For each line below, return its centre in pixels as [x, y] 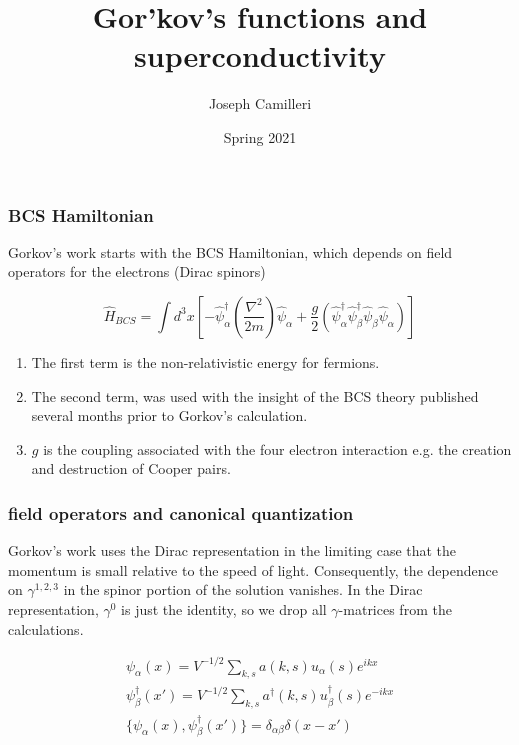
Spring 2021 [260, 136]
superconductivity [260, 55]
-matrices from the [395, 608]
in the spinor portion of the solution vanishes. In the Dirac [243, 589]
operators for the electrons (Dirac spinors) [137, 271]
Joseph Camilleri [260, 103]
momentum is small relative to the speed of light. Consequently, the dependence [253, 569]
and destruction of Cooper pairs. [131, 468]
